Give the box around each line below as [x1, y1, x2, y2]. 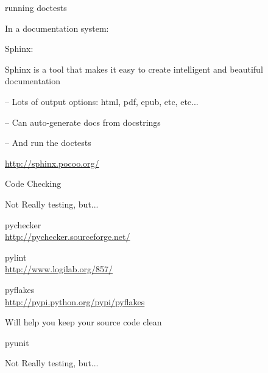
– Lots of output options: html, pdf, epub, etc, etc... [5, 95, 199, 107]
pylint [5, 250, 27, 263]
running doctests [5, 1, 67, 13]
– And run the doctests [5, 136, 91, 149]
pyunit [5, 336, 29, 349]
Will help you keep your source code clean [5, 316, 162, 328]
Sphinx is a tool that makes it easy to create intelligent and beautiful [5, 62, 263, 75]
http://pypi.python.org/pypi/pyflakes [5, 295, 145, 308]
